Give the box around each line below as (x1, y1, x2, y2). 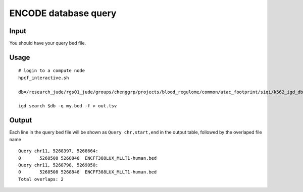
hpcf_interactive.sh (18, 75, 69, 81)
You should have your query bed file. (9, 40, 86, 46)
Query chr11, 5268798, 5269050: (18, 162, 98, 168)
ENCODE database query (9, 8, 117, 19)
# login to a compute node (18, 68, 85, 74)
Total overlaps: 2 (18, 176, 64, 182)
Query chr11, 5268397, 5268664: (18, 148, 98, 154)
